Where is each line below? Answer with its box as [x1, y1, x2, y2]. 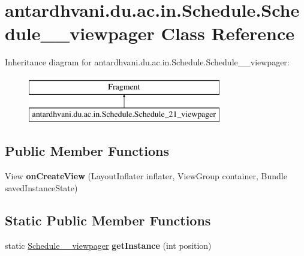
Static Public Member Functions [5, 210, 211, 229]
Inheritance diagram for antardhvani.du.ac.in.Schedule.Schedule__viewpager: [5, 56, 290, 68]
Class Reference [161, 21, 294, 46]
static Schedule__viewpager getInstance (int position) [5, 239, 212, 251]
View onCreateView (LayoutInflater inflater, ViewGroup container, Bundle [5, 170, 287, 182]
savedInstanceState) [5, 181, 78, 194]
